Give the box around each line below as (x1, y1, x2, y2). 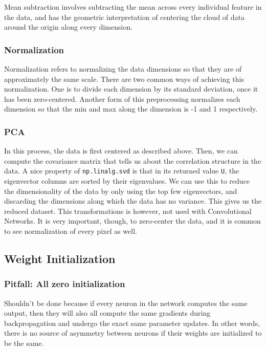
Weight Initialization (4, 250, 116, 266)
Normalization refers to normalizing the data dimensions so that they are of (4, 63, 242, 74)
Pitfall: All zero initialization (4, 277, 125, 290)
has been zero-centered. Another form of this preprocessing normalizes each (4, 93, 240, 104)
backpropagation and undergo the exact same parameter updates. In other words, (4, 317, 260, 328)
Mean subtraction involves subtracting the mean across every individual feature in (4, 2, 262, 12)
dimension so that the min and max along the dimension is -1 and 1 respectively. (4, 103, 258, 114)
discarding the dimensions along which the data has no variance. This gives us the (4, 195, 262, 206)
